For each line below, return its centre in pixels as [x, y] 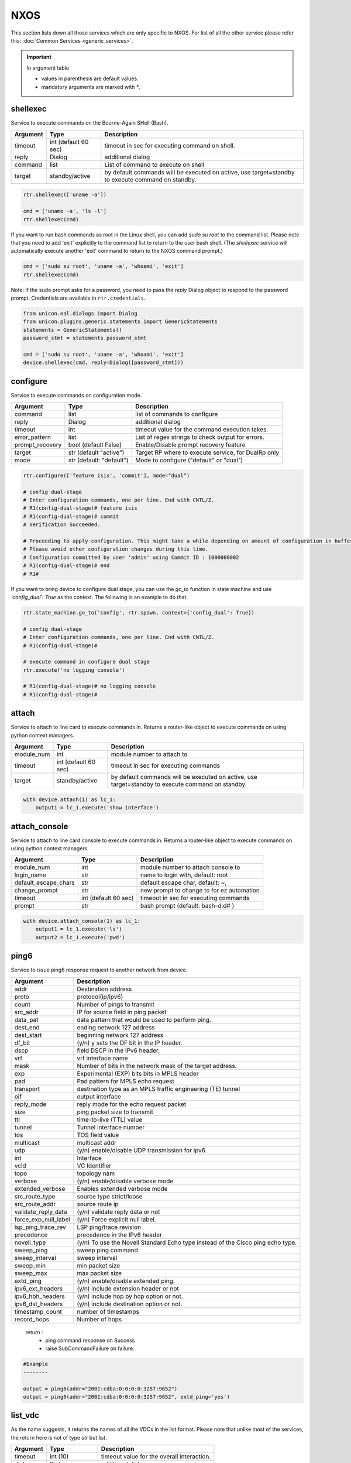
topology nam [96, 1173]
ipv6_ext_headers [39, 1289]
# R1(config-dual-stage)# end [66, 566]
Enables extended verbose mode [122, 1189]
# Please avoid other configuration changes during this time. [116, 549]
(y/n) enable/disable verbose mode [125, 1181]
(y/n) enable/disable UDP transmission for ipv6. [142, 1150]
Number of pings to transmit [116, 1004]
